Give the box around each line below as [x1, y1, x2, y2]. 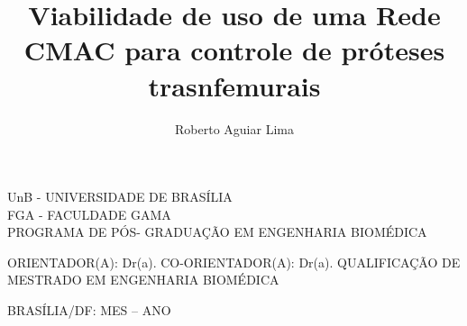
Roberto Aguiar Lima [175, 119, 294, 138]
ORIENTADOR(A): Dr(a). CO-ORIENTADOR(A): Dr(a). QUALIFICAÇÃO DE [7, 252, 461, 271]
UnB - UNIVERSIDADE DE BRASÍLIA [7, 187, 233, 206]
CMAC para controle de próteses [23, 32, 445, 68]
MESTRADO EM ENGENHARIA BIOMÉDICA [7, 270, 279, 289]
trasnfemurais [148, 67, 321, 104]
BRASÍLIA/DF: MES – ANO [7, 301, 171, 320]
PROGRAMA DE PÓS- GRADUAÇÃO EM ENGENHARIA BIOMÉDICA [7, 222, 427, 241]
